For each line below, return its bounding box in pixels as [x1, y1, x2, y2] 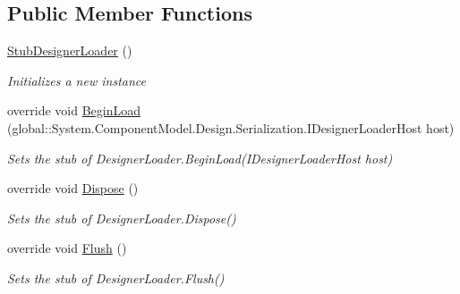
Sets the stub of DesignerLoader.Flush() [7, 268, 225, 287]
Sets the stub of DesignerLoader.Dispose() [7, 208, 236, 227]
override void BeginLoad [7, 101, 141, 120]
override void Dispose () [7, 179, 139, 197]
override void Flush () [7, 239, 127, 257]
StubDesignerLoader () [7, 41, 132, 60]
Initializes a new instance [7, 71, 146, 89]
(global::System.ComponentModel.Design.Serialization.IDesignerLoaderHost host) [7, 118, 455, 137]
